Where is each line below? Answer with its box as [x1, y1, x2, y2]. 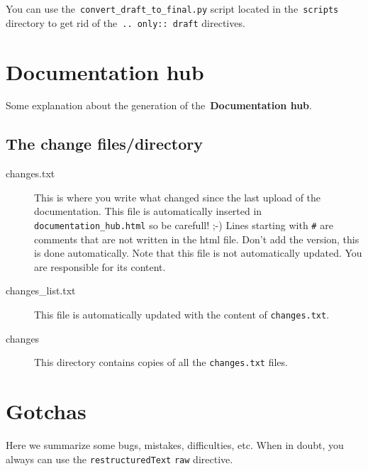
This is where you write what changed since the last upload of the [34, 189, 321, 204]
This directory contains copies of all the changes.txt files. [34, 355, 288, 370]
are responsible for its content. [34, 259, 166, 274]
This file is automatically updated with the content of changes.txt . [34, 307, 330, 322]
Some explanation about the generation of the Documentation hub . [6, 98, 312, 113]
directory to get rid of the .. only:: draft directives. [6, 15, 245, 30]
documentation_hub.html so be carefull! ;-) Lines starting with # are [34, 218, 333, 233]
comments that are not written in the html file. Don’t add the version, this [34, 231, 359, 246]
